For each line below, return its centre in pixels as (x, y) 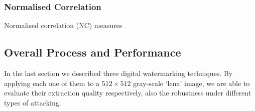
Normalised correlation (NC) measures (63, 25)
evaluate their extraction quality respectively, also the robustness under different (128, 93)
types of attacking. (33, 102)
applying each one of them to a (52, 83)
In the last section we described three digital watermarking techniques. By (118, 73)
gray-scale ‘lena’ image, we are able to (192, 83)
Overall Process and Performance (93, 52)
